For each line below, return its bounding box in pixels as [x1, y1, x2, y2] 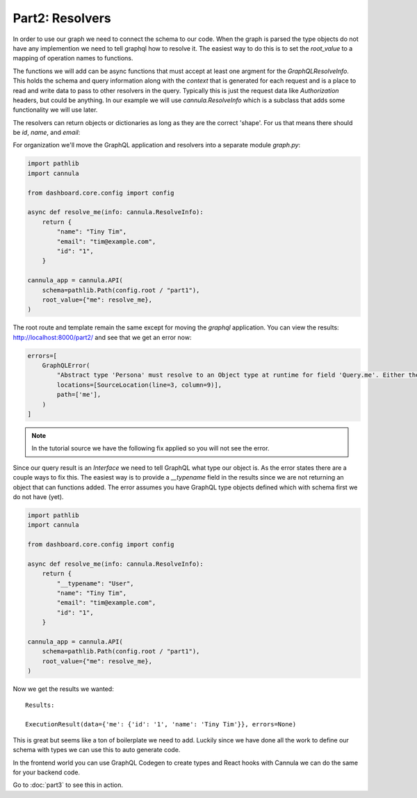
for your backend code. [13, 768, 80, 776]
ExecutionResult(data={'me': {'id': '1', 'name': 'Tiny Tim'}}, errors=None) [25, 720, 297, 728]
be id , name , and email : [13, 129, 81, 137]
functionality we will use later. [13, 106, 98, 114]
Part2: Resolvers [13, 10, 111, 26]
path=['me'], [56, 391, 101, 399]
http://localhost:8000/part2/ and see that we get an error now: [13, 333, 192, 341]
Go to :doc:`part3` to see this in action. [13, 781, 123, 789]
